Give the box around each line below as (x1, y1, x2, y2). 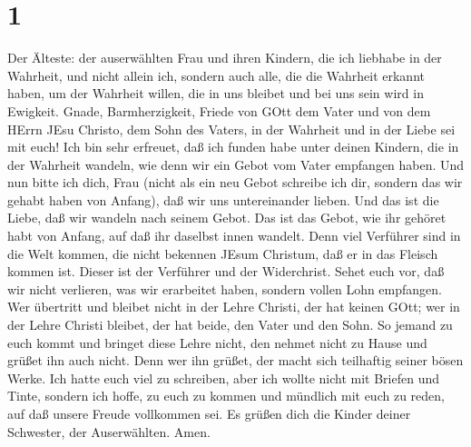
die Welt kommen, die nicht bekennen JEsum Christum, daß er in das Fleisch (7, 243, 438, 263)
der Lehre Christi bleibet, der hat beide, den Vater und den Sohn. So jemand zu (7, 315, 453, 334)
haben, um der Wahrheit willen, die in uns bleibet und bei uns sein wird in (7, 84, 424, 103)
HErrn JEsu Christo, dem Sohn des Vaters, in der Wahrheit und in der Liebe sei (7, 119, 456, 138)
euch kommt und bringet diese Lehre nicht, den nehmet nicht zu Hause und (7, 333, 427, 352)
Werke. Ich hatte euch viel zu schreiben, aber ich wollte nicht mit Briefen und (7, 368, 440, 387)
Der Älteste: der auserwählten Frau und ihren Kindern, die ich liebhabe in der (7, 48, 442, 67)
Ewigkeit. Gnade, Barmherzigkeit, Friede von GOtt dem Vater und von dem (7, 101, 431, 120)
